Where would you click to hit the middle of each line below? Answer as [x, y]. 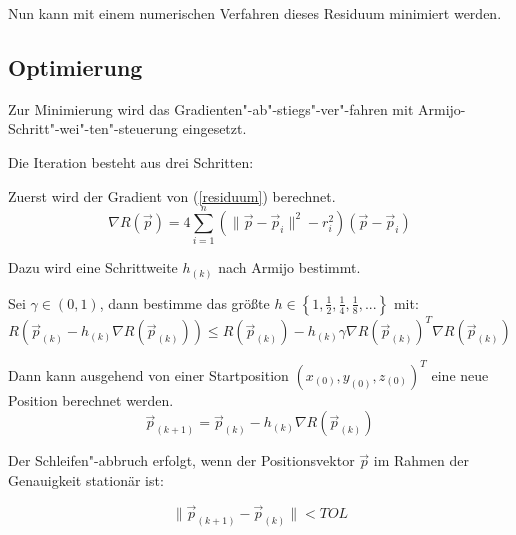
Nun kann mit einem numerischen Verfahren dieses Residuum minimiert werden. [255, 13]
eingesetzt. [214, 128]
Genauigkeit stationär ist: [86, 480]
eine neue [460, 374]
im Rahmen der [421, 460]
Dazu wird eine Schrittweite [93, 267]
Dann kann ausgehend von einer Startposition [148, 374]
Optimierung [75, 66]
